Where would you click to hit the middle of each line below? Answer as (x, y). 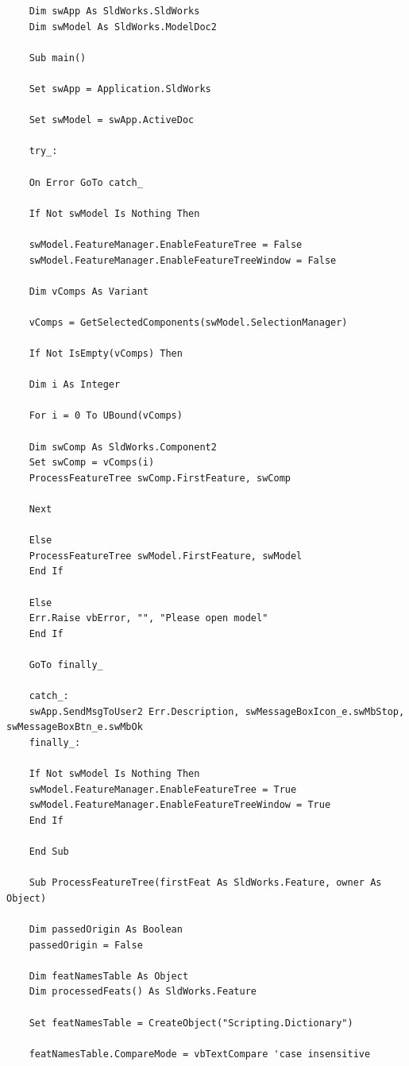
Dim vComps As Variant (89, 291)
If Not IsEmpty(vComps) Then (106, 354)
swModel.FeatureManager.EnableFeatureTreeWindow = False (183, 260)
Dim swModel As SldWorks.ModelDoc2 (123, 27)
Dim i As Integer (75, 385)
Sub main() (58, 58)
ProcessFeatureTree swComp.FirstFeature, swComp (160, 478)
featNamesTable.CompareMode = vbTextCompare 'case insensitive (200, 1054)
